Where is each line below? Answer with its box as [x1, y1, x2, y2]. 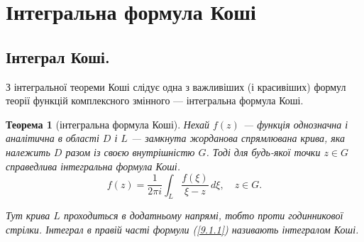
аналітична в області [6, 131, 99, 145]
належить [6, 144, 50, 159]
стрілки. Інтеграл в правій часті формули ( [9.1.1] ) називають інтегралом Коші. [6, 222, 359, 236]
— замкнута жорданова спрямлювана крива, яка [131, 131, 346, 145]
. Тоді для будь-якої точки [206, 144, 321, 159]
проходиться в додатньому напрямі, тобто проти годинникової [63, 208, 343, 223]
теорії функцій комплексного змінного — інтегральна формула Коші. [6, 93, 304, 108]
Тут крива [6, 208, 50, 223]
